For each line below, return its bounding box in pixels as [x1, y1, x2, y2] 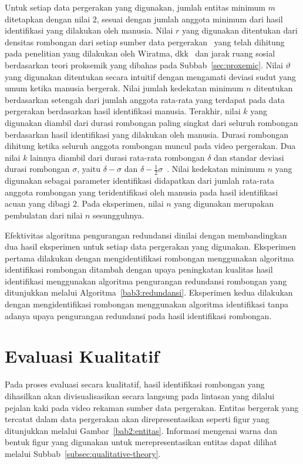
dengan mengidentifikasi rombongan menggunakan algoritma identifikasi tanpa [5, 298, 288, 310]
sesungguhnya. [93, 208, 144, 221]
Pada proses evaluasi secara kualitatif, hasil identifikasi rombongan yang [5, 378, 265, 390]
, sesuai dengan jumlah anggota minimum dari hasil [96, 12, 283, 25]
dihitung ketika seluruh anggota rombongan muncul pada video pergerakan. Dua [5, 140, 296, 152]
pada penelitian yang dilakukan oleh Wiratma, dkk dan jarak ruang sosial [5, 47, 275, 59]
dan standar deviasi [214, 151, 284, 163]
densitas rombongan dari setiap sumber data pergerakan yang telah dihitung [5, 35, 285, 48]
